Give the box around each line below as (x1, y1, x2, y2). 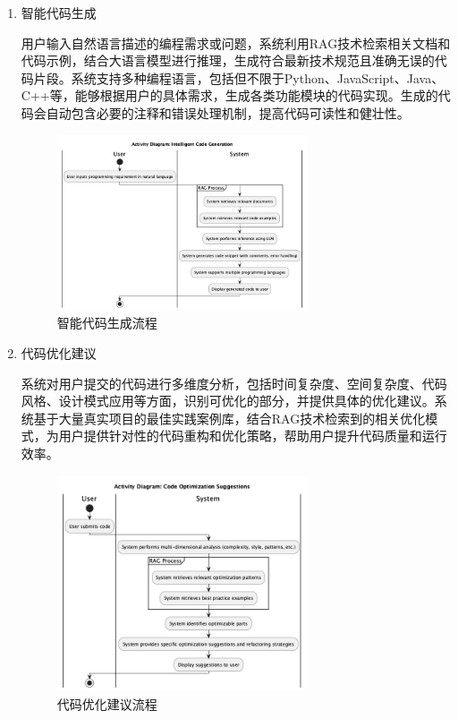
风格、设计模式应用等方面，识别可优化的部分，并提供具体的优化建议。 (21, 391, 435, 410)
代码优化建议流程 (56, 694, 157, 713)
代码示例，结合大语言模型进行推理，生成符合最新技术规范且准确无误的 (21, 51, 435, 70)
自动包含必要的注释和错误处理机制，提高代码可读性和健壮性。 (46, 103, 410, 122)
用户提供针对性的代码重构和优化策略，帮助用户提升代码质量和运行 (58, 426, 447, 445)
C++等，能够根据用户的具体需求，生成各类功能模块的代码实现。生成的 (21, 86, 438, 105)
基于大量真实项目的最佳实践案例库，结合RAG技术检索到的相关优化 (33, 408, 426, 427)
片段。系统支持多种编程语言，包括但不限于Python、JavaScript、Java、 (33, 68, 445, 87)
